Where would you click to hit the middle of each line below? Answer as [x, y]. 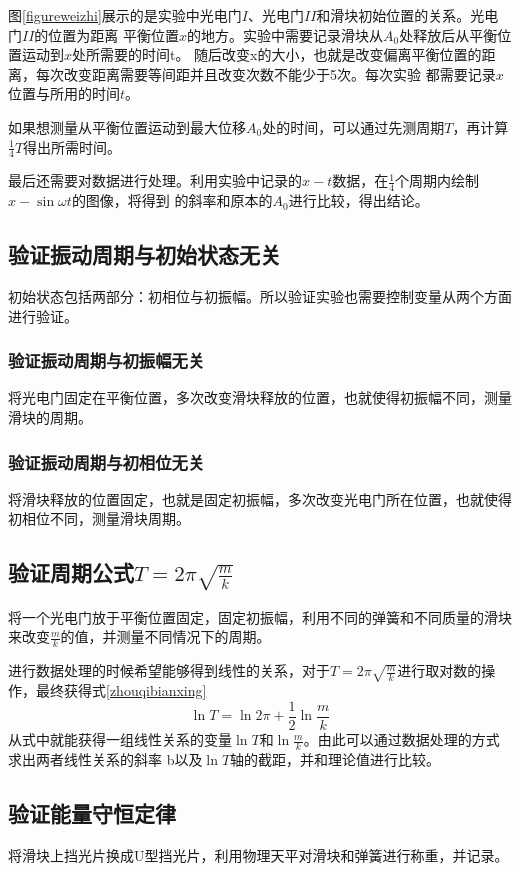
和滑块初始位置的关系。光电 [407, 15]
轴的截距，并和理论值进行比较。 [335, 758]
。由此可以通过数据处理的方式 [401, 739]
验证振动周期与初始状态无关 [144, 254]
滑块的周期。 [50, 417]
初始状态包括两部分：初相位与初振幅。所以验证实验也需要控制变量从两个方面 [260, 296]
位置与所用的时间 [64, 93]
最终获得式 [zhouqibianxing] [121, 690]
